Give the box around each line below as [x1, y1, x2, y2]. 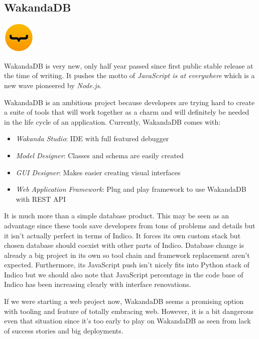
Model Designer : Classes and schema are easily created [16, 150, 184, 160]
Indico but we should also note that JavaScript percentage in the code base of [4, 269, 243, 279]
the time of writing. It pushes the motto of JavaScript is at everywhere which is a [4, 70, 255, 81]
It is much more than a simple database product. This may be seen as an [4, 210, 229, 221]
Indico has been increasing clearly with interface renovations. [4, 279, 191, 289]
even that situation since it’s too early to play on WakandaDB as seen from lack [4, 315, 251, 326]
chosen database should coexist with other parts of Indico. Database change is [4, 240, 244, 250]
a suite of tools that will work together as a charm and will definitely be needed [4, 107, 249, 117]
